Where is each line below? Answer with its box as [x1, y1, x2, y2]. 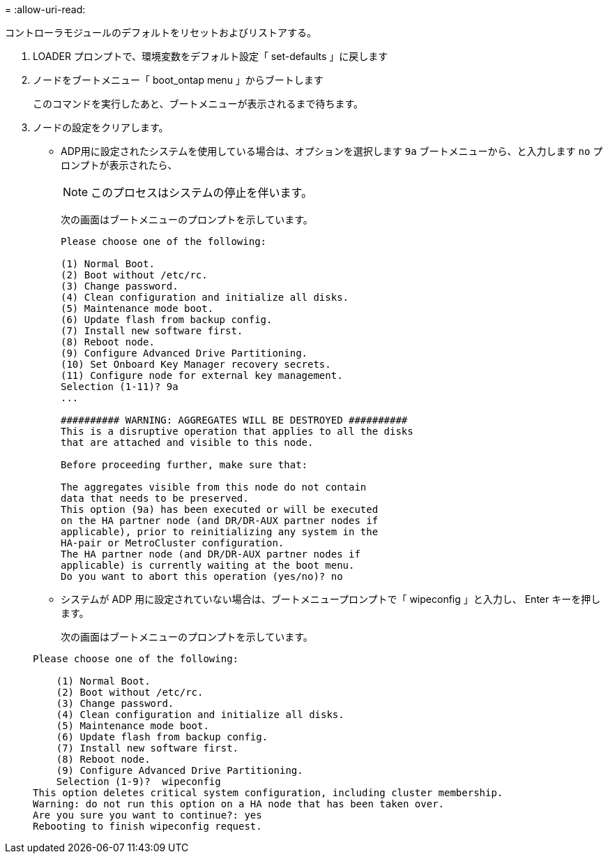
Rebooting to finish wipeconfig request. [33, 821, 262, 832]
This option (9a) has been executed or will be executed [61, 504, 379, 515]
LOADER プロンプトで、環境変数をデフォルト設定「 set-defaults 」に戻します [33, 50, 388, 62]
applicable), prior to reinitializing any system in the [61, 526, 379, 537]
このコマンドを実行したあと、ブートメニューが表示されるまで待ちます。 [33, 98, 364, 110]
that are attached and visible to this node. [61, 437, 314, 448]
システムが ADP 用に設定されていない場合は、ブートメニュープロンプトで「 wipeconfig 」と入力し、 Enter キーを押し [61, 593, 601, 605]
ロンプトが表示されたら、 [61, 159, 178, 171]
